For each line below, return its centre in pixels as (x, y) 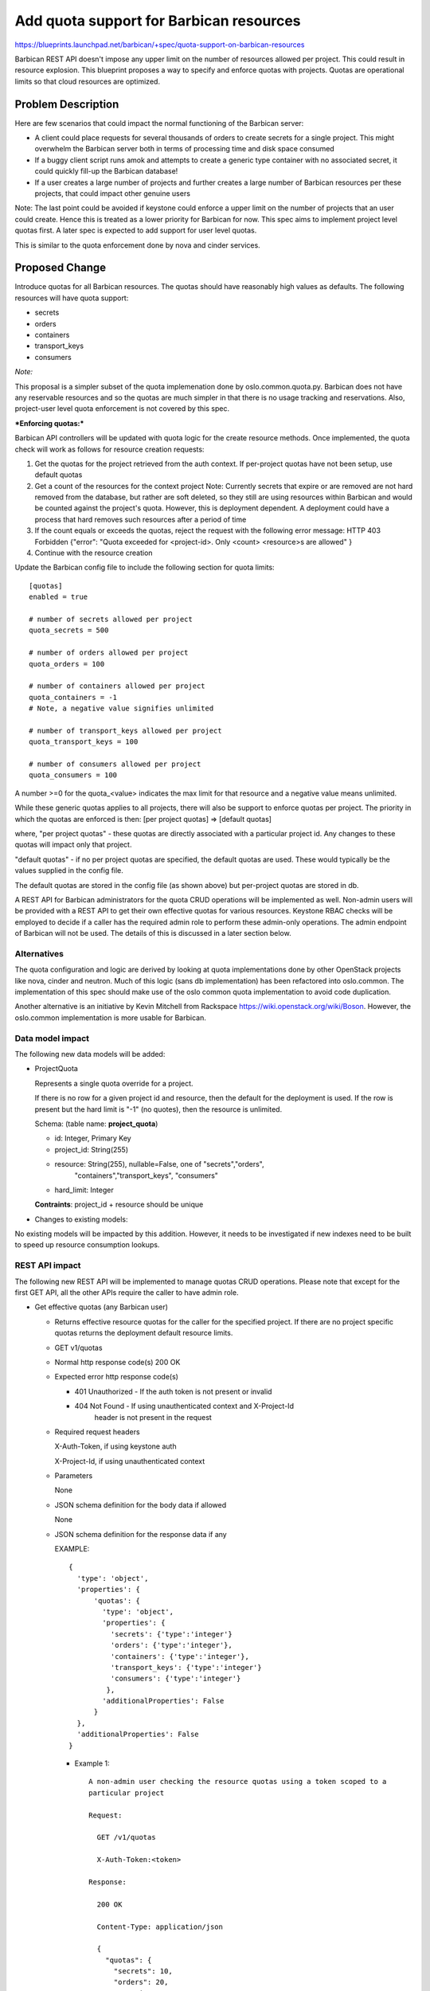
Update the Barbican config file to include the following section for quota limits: (145, 567)
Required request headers (97, 1432)
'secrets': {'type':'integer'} (171, 1634)
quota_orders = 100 (67, 664)
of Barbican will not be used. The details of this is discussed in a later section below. (153, 933)
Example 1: (92, 1763)
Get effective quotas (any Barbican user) (102, 1307)
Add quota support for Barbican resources (158, 21)
